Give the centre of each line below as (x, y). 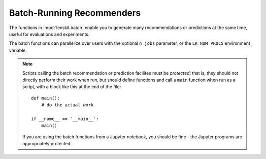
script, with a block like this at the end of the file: (72, 87)
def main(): (46, 98)
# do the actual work (67, 105)
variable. (18, 50)
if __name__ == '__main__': (65, 119)
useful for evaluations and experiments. (49, 34)
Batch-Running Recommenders (75, 13)
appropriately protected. (47, 144)
